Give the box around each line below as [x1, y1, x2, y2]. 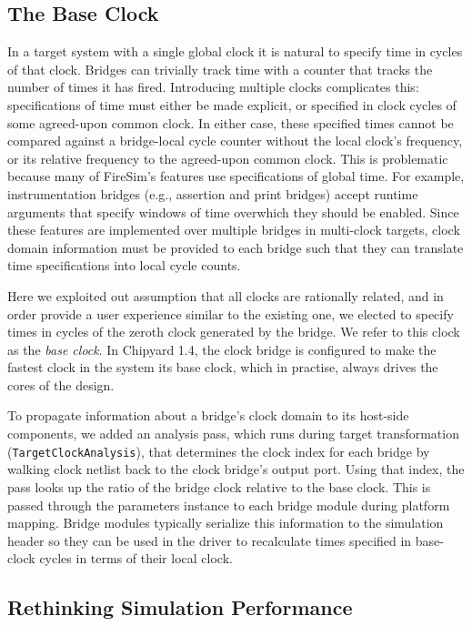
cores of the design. [7, 375, 115, 394]
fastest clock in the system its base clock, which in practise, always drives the [7, 358, 438, 377]
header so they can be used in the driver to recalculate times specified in [7, 530, 412, 550]
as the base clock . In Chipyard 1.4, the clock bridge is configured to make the [7, 339, 437, 358]
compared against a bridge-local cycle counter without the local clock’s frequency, [7, 131, 463, 150]
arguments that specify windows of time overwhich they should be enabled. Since [7, 202, 459, 221]
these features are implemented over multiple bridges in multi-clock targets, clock [7, 220, 460, 239]
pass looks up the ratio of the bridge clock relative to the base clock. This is [7, 477, 431, 496]
